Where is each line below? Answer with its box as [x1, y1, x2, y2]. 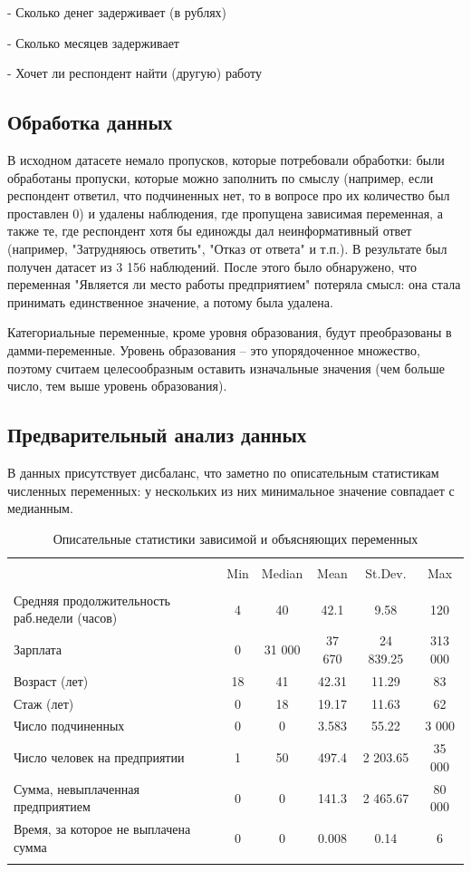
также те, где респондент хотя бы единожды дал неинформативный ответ [7, 221, 412, 240]
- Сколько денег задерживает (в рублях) [7, 3, 227, 21]
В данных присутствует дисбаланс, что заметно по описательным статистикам [7, 462, 439, 481]
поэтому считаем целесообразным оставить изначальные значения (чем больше [7, 358, 445, 377]
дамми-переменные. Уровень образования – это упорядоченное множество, [7, 340, 420, 359]
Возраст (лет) [14, 671, 89, 690]
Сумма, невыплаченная [14, 779, 139, 798]
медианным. [7, 499, 73, 518]
